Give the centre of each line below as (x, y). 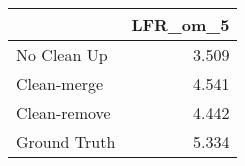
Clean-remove (63, 112)
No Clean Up (62, 54)
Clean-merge (60, 83)
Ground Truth (66, 141)
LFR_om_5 (180, 24)
